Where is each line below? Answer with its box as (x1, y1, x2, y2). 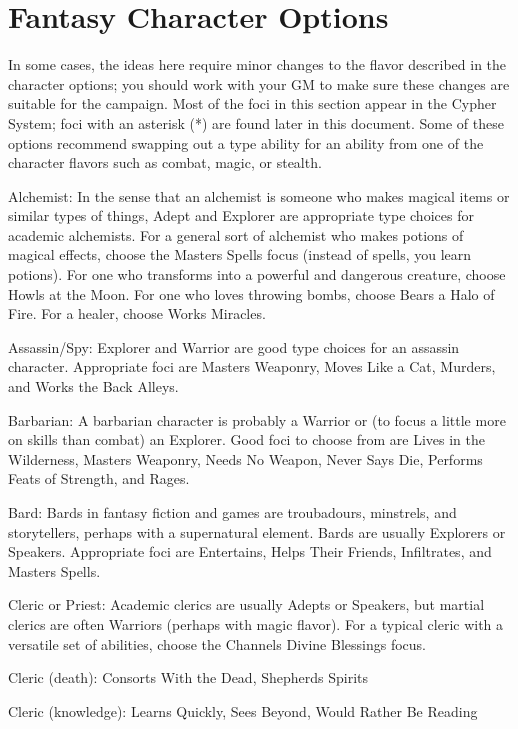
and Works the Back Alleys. (8, 376, 179, 397)
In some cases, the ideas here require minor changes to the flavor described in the (8, 54, 507, 75)
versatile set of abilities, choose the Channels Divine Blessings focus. (8, 633, 426, 654)
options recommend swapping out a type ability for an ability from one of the (8, 132, 484, 153)
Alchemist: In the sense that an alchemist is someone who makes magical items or (8, 185, 510, 206)
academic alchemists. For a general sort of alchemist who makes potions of (8, 224, 464, 245)
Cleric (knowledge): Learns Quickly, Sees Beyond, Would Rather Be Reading (8, 700, 478, 721)
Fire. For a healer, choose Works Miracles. (8, 303, 266, 324)
